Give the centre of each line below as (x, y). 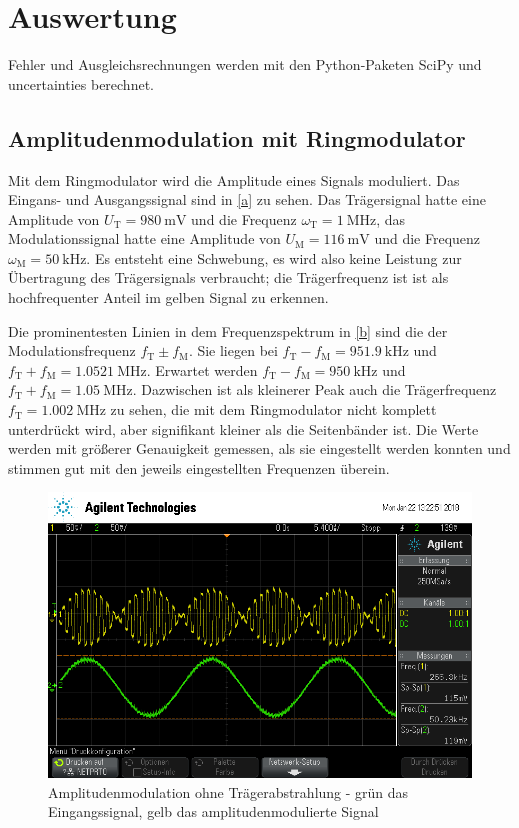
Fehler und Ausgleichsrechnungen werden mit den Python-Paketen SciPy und (245, 64)
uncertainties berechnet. (81, 83)
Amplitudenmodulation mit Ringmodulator (237, 137)
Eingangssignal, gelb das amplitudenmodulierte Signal (213, 811)
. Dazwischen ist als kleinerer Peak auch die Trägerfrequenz (314, 389)
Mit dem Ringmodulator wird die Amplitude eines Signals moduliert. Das (234, 179)
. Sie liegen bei (233, 350)
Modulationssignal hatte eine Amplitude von (144, 238)
